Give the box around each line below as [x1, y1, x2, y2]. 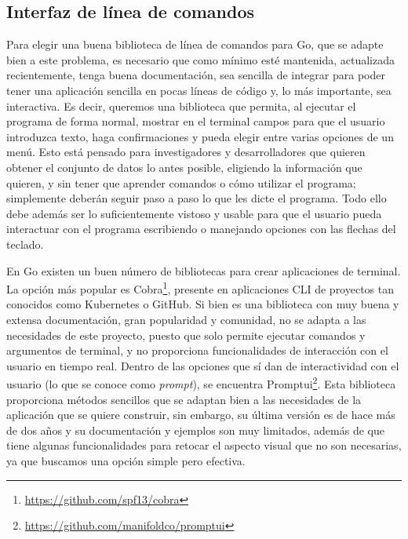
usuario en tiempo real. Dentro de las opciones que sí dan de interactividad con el [6, 357, 399, 373]
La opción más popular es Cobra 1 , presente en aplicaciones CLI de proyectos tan [6, 279, 395, 297]
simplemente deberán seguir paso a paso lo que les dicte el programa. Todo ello [6, 190, 387, 206]
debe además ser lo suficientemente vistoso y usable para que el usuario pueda [6, 205, 382, 221]
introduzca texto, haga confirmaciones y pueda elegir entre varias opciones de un [6, 128, 394, 144]
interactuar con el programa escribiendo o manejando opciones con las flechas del [6, 220, 396, 237]
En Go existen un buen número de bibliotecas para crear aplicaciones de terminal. [6, 262, 401, 279]
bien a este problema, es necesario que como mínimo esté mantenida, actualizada [6, 51, 395, 67]
